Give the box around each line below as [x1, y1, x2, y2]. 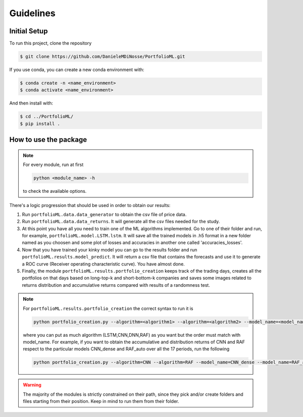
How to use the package [9, 135, 87, 144]
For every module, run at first [23, 162, 84, 168]
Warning [23, 382, 41, 388]
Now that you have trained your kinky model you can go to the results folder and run [22, 246, 197, 252]
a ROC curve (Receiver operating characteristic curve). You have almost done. [22, 260, 185, 267]
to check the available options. [23, 188, 87, 194]
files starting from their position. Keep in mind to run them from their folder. [23, 398, 179, 404]
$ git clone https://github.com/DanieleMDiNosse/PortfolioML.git [20, 54, 185, 60]
